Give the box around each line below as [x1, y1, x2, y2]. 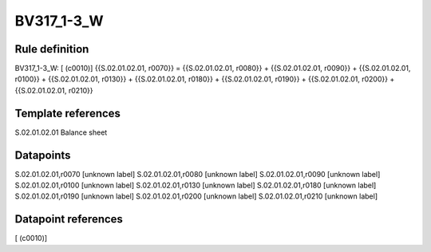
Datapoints [14, 148, 71, 162]
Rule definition [14, 42, 89, 56]
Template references [14, 106, 121, 120]
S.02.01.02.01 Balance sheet [14, 128, 108, 137]
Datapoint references [14, 212, 124, 226]
